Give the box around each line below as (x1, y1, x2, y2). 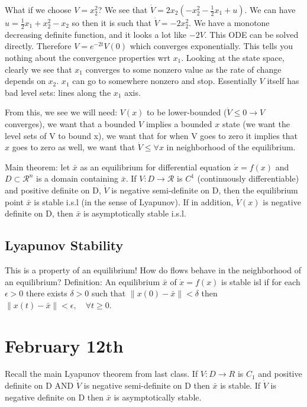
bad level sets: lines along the (5, 86, 111, 98)
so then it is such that (72, 17, 151, 28)
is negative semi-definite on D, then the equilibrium (111, 183, 298, 196)
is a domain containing (36, 172, 118, 185)
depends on (5, 75, 46, 87)
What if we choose (5, 4, 72, 15)
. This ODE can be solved (204, 28, 299, 40)
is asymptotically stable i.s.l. (83, 207, 186, 219)
